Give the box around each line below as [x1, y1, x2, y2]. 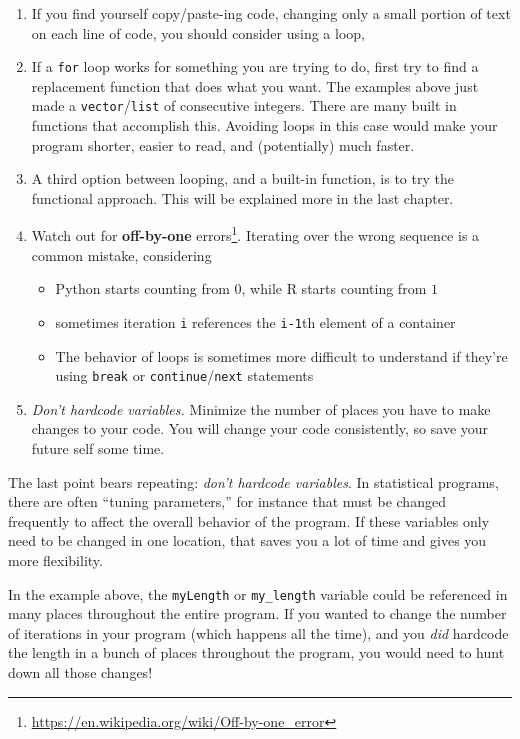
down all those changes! [8, 662, 153, 682]
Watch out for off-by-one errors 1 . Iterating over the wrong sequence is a [31, 222, 480, 246]
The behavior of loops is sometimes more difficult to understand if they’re [55, 345, 508, 366]
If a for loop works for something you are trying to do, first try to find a [31, 56, 479, 77]
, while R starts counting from [241, 278, 427, 299]
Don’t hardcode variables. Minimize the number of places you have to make [31, 398, 491, 419]
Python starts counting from [55, 278, 230, 299]
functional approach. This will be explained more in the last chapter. [31, 187, 454, 208]
